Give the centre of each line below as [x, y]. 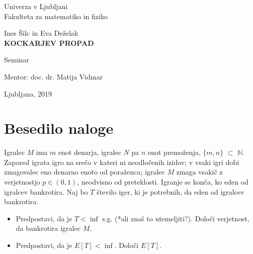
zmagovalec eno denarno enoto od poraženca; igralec [85, 172]
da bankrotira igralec [48, 228]
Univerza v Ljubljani [36, 6]
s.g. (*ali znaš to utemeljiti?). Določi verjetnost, [176, 218]
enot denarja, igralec [90, 152]
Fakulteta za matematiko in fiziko [56, 16]
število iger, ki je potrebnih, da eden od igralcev [171, 191]
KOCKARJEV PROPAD [49, 43]
